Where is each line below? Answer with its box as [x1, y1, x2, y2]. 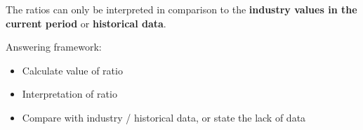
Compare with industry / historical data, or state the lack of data [22, 110, 306, 124]
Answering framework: [6, 39, 102, 54]
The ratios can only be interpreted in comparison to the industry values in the [6, 2, 357, 16]
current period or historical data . [6, 15, 166, 30]
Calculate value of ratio [22, 63, 123, 77]
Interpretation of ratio [22, 86, 117, 101]
